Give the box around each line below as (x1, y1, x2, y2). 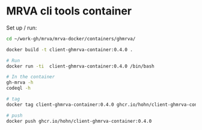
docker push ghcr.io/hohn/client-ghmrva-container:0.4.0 (6, 118, 152, 124)
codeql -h (6, 85, 31, 91)
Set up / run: (6, 24, 37, 31)
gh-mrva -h (6, 79, 34, 85)
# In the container (6, 74, 55, 80)
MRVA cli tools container (6, 4, 132, 18)
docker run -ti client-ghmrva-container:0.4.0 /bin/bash (6, 63, 155, 69)
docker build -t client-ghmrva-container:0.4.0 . (6, 46, 133, 52)
